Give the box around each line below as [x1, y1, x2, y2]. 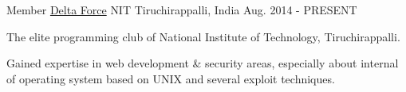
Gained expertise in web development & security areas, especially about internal [6, 55, 399, 71]
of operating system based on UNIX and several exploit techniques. [6, 70, 335, 86]
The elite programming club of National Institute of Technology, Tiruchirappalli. [6, 28, 400, 44]
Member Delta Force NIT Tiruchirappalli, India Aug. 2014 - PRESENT [6, 2, 357, 17]
